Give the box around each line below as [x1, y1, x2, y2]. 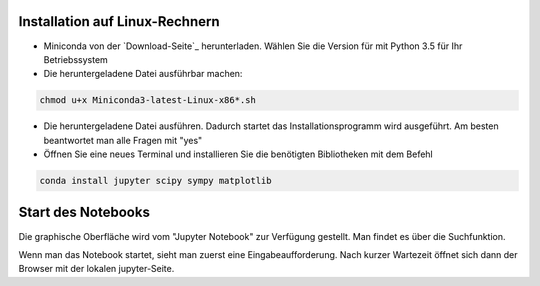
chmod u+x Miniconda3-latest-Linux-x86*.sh [39, 95, 257, 106]
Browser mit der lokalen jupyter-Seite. [18, 263, 175, 275]
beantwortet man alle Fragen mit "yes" [43, 134, 203, 146]
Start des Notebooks [18, 204, 150, 221]
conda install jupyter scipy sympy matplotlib [39, 175, 272, 187]
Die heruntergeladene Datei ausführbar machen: [43, 68, 243, 80]
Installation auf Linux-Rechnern [18, 13, 220, 30]
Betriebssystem [43, 53, 109, 65]
